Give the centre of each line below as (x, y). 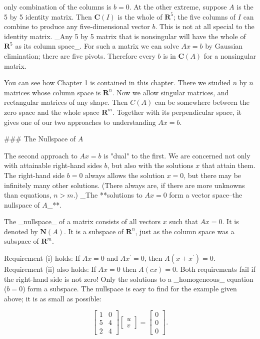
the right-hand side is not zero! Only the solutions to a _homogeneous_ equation (129, 279)
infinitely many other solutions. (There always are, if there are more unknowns (124, 185)
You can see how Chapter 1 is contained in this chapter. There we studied (117, 82)
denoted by (21, 231)
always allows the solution (125, 175)
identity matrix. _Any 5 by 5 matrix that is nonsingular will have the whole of (125, 36)
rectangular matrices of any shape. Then (66, 102)
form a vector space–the (206, 195)
